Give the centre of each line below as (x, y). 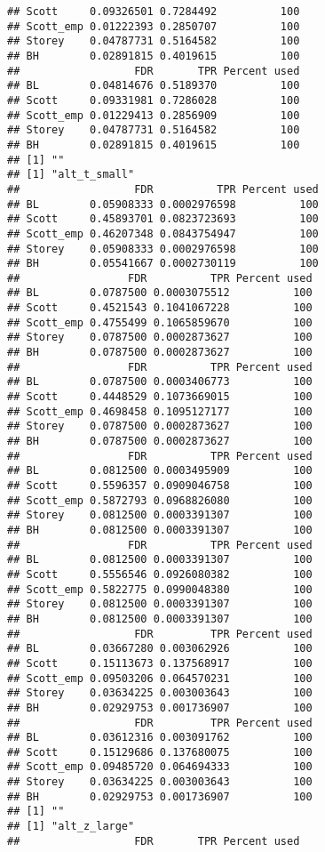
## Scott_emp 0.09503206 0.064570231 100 (160, 678)
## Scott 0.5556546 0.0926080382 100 (160, 574)
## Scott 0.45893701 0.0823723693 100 (163, 219)
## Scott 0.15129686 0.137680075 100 (160, 752)
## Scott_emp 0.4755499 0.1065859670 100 (160, 322)
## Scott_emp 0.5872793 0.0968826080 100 (160, 500)
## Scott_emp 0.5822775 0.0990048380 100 (160, 589)
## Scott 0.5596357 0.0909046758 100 (160, 486)
